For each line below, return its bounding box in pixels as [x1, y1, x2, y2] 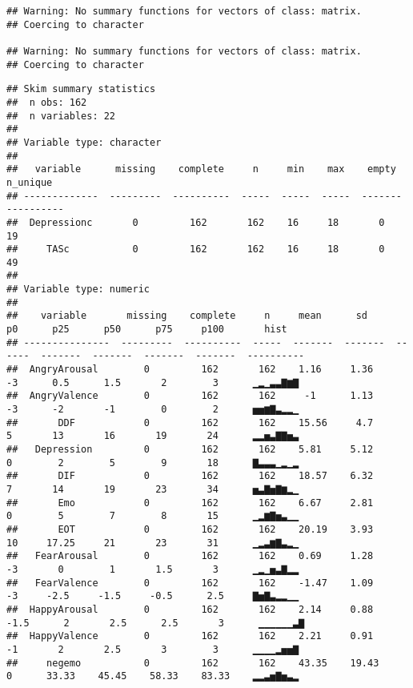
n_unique [6, 176, 53, 188]
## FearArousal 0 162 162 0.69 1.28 [6, 550, 374, 562]
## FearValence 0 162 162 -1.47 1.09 [6, 577, 374, 589]
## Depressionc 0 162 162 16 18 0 [6, 216, 385, 228]
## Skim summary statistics [6, 83, 156, 95]
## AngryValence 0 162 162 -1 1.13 [6, 390, 374, 402]
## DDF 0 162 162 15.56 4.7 [6, 416, 374, 428]
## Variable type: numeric [6, 284, 150, 296]
